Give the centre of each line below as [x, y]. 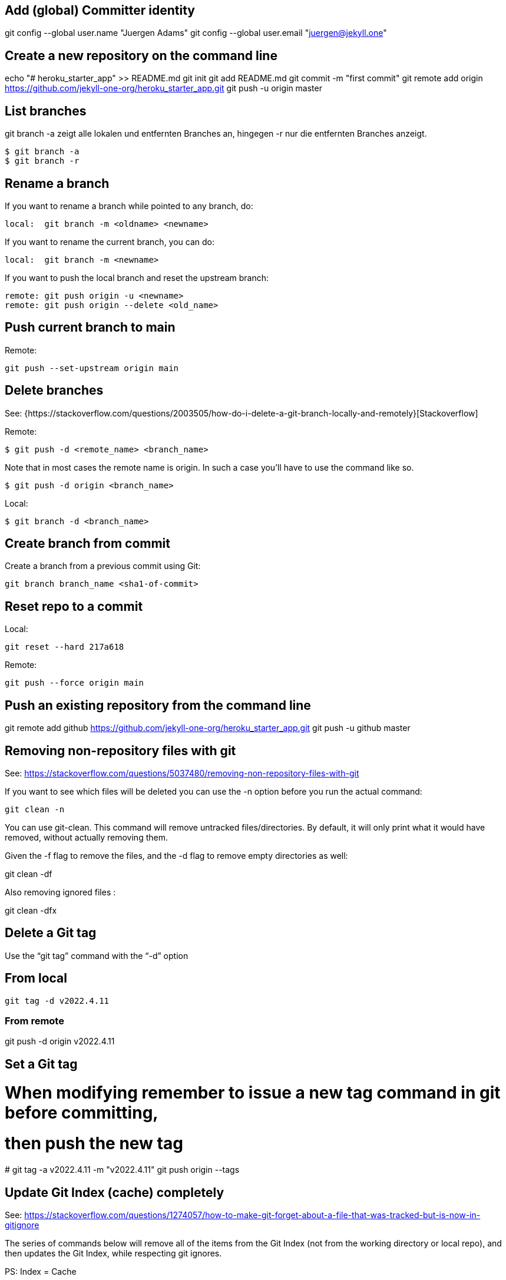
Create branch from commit [87, 544]
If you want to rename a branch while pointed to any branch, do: [129, 206]
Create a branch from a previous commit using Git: [103, 566]
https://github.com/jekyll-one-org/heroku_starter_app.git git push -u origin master [163, 88]
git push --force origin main [75, 683]
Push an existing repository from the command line [158, 705]
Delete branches [54, 391]
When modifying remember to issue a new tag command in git [253, 1092]
